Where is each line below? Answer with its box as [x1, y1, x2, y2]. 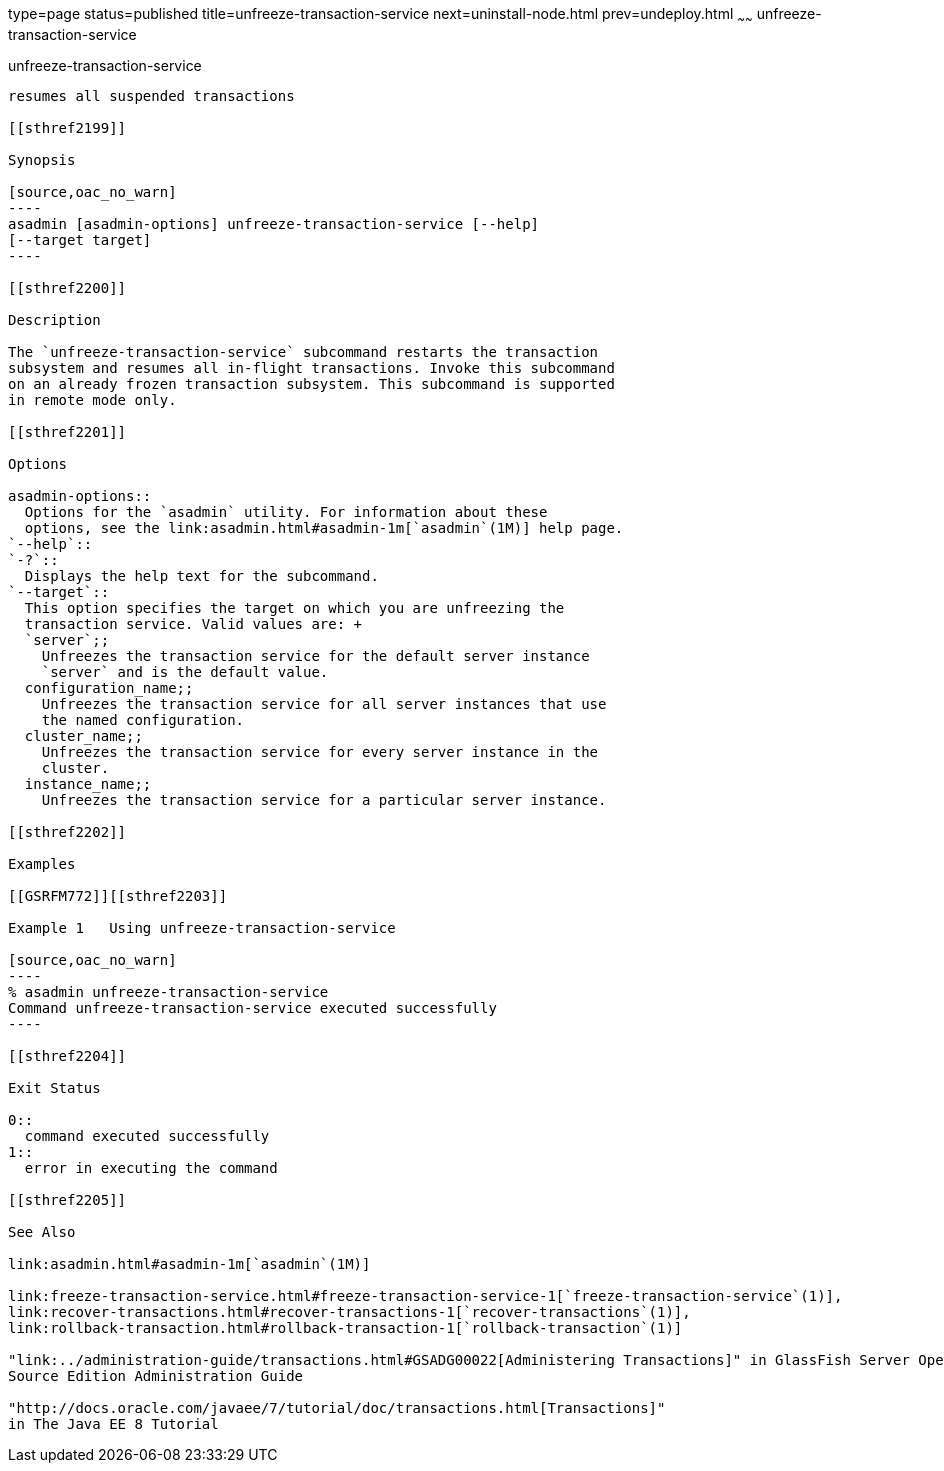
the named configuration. [41, 711, 245, 728]
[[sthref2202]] [8, 823, 127, 840]
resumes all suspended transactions [8, 87, 295, 104]
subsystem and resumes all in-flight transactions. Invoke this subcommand [8, 359, 615, 376]
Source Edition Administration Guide [8, 1367, 304, 1384]
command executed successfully [24, 1127, 270, 1144]
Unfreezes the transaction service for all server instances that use [41, 695, 607, 712]
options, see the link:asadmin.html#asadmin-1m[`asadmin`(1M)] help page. [24, 519, 624, 536]
